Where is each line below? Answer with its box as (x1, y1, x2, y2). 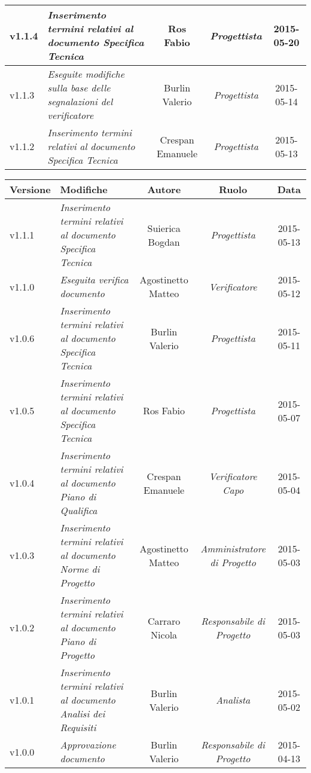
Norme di (60, 562, 100, 576)
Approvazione (60, 738, 116, 751)
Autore (147, 182, 181, 196)
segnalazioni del (47, 94, 113, 108)
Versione (10, 182, 51, 196)
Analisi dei (60, 707, 105, 720)
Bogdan (148, 234, 180, 249)
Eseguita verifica (60, 273, 129, 286)
